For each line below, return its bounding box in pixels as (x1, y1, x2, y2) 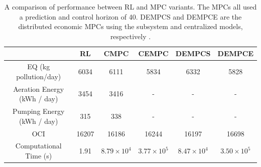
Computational (15, 140, 62, 151)
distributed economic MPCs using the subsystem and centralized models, (18, 21, 243, 32)
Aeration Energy (13, 83, 64, 94)
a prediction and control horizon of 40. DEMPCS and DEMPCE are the (19, 11, 242, 22)
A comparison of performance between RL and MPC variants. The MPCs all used (4, 2, 257, 12)
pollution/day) (16, 71, 61, 81)
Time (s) (25, 150, 52, 160)
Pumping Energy (12, 106, 65, 116)
